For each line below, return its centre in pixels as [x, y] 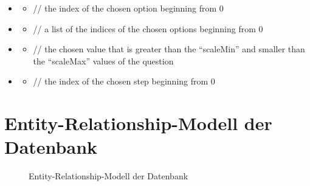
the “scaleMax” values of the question [103, 60]
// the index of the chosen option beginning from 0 [128, 8]
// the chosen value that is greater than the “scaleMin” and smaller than [169, 49]
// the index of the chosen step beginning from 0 [124, 81]
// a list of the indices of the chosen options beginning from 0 [148, 28]
